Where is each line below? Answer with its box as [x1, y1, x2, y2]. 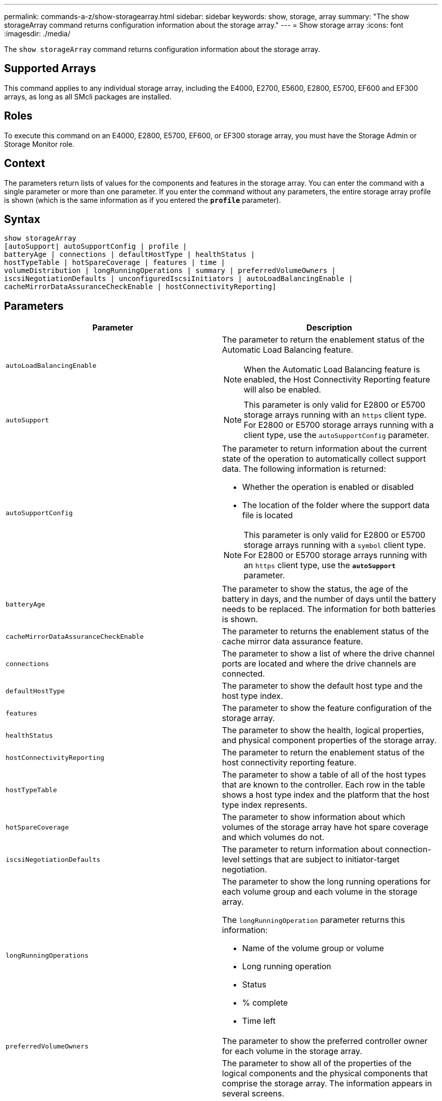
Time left [242, 1016, 275, 1026]
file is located [242, 510, 293, 521]
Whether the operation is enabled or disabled [242, 482, 414, 492]
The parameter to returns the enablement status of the [222, 626, 429, 637]
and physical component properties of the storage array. [222, 735, 436, 746]
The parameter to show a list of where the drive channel [222, 648, 435, 659]
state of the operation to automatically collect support [222, 454, 426, 464]
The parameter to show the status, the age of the [222, 584, 408, 594]
